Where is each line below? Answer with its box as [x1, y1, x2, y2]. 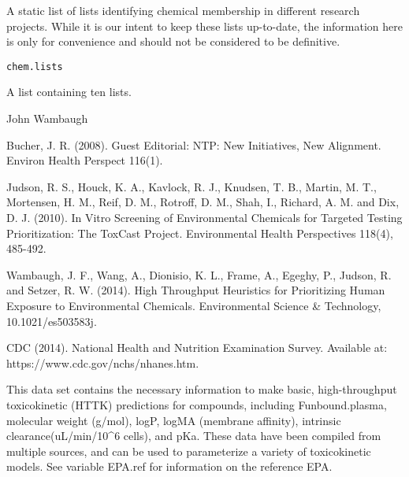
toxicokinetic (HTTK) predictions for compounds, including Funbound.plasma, [6, 396, 387, 412]
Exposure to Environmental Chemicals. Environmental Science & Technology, [6, 297, 381, 313]
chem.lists [6, 61, 63, 72]
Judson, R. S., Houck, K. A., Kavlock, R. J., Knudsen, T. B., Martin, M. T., [6, 178, 377, 194]
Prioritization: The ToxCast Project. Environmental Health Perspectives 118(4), [6, 224, 393, 241]
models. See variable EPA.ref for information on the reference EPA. [6, 458, 333, 475]
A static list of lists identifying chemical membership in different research [6, 2, 360, 18]
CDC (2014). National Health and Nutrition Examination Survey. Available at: [6, 339, 388, 356]
